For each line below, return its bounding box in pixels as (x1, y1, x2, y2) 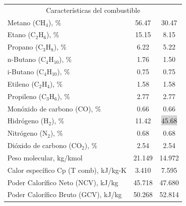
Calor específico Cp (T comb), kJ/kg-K (7, 164, 127, 175)
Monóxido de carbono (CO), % (7, 103, 101, 113)
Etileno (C (7, 78, 39, 89)
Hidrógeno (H (7, 115, 49, 126)
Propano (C (7, 42, 43, 52)
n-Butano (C (7, 54, 46, 64)
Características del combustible (46, 4, 140, 15)
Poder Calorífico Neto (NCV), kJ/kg (7, 177, 119, 187)
